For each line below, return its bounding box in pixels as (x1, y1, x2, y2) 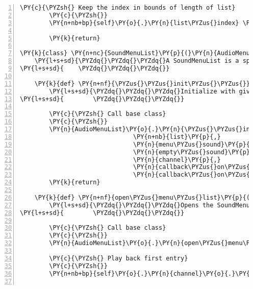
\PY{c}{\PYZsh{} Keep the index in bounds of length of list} (20, 4, 236, 11)
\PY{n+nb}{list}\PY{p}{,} (133, 133, 221, 140)
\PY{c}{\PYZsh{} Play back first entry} (49, 254, 188, 262)
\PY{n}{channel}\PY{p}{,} (133, 156, 221, 163)
